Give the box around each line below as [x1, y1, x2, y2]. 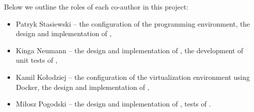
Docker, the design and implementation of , [16, 81, 149, 92]
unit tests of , [16, 55, 58, 65]
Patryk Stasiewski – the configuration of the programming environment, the [16, 18, 250, 29]
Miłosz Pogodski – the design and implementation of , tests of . [16, 98, 211, 109]
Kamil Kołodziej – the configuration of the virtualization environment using [16, 71, 250, 82]
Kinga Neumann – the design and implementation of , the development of [16, 45, 243, 55]
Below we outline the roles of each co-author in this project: [4, 2, 189, 12]
